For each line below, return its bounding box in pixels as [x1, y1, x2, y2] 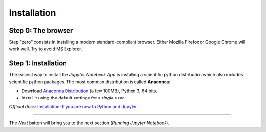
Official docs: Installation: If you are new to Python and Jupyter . [9, 103, 138, 109]
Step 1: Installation [9, 59, 67, 67]
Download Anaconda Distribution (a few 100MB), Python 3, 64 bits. [21, 88, 158, 94]
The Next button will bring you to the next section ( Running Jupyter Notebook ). [9, 120, 170, 126]
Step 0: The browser [9, 26, 73, 34]
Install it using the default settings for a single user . [21, 95, 125, 100]
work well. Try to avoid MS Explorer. [9, 46, 82, 52]
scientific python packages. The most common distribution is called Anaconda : [9, 79, 171, 85]
